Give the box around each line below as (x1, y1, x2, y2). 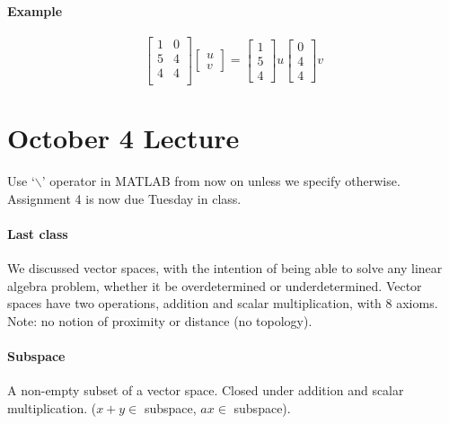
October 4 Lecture (7, 119, 240, 156)
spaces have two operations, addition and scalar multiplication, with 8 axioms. (7, 294, 438, 313)
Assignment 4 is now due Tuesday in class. (7, 189, 242, 208)
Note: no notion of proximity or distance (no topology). (7, 311, 313, 330)
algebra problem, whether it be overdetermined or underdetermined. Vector (7, 276, 422, 295)
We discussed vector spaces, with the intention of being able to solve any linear (7, 259, 443, 278)
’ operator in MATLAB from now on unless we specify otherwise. (41, 172, 401, 190)
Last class (7, 224, 68, 243)
